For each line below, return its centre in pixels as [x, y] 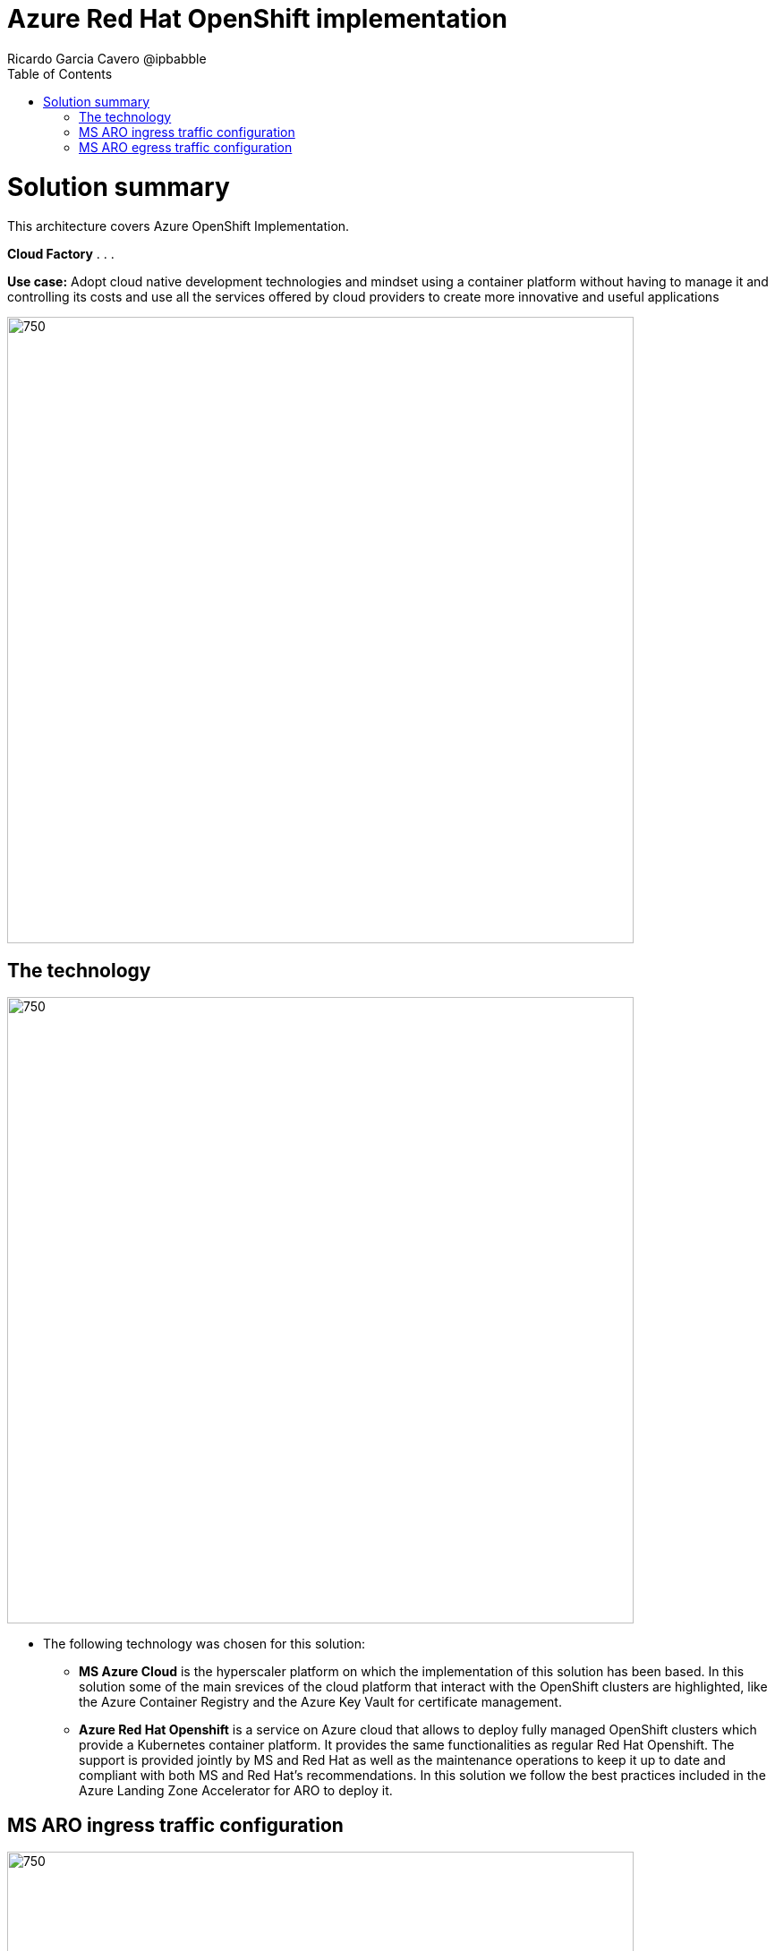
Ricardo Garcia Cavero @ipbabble [107, 58]
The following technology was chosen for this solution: [204, 1644]
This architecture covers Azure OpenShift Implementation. [179, 226]
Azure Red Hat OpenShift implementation [257, 19]
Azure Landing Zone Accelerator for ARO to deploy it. [236, 1791]
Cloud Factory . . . [61, 254]
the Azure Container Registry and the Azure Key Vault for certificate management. [320, 1702]
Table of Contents [60, 73]
